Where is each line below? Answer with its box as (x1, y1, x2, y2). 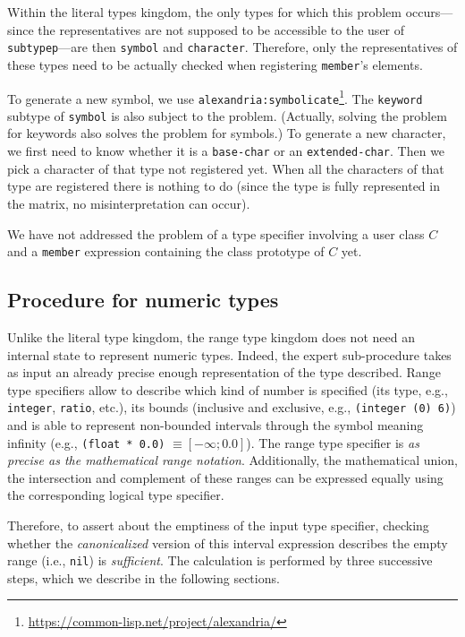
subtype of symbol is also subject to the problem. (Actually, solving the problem (7, 106, 447, 125)
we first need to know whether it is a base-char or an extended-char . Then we (7, 142, 445, 160)
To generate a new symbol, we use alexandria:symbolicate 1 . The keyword (7, 86, 423, 108)
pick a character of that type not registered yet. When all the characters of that (7, 159, 444, 177)
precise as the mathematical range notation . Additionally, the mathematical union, (7, 451, 458, 469)
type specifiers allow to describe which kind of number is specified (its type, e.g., (7, 380, 448, 399)
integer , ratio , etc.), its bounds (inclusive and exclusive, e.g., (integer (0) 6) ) (7, 398, 456, 417)
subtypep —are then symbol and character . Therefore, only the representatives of (7, 38, 458, 56)
